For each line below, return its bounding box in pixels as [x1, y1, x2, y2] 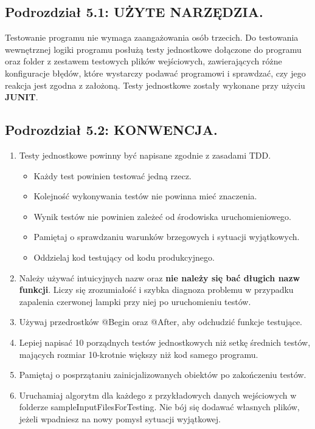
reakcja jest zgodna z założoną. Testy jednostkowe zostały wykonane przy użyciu [5, 78, 305, 91]
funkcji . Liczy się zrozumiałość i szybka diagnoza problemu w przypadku [19, 283, 294, 296]
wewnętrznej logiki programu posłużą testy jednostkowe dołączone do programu [5, 43, 302, 55]
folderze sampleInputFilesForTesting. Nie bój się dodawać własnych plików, [19, 400, 300, 413]
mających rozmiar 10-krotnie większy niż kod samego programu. [19, 348, 258, 360]
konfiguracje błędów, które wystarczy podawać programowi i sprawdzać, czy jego [5, 66, 306, 79]
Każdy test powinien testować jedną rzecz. [33, 169, 192, 182]
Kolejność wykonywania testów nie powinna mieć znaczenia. [33, 190, 257, 202]
